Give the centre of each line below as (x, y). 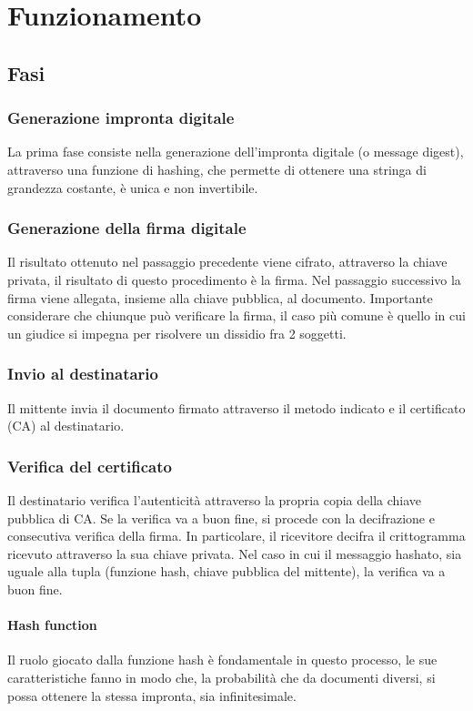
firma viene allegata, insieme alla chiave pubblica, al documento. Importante (220, 297)
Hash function (52, 625)
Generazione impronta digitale (121, 118)
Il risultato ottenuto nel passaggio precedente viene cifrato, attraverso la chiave (227, 262)
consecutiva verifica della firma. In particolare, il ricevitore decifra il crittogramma (236, 536)
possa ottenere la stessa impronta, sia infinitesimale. (152, 695)
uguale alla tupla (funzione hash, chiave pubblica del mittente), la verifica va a (226, 571)
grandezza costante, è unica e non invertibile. (133, 187)
